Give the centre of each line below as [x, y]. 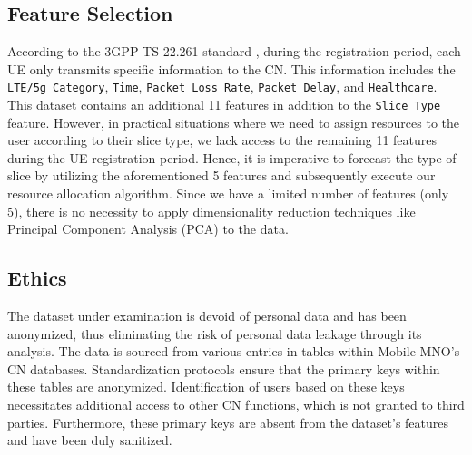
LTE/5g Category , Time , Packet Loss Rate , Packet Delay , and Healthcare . [222, 87]
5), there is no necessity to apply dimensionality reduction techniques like [211, 211]
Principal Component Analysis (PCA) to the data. [148, 229]
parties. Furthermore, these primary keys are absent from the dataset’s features [228, 422]
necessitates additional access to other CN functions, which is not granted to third [236, 405]
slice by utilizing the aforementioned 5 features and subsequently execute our [221, 175]
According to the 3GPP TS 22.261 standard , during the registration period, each [234, 51]
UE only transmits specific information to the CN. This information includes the [231, 68]
